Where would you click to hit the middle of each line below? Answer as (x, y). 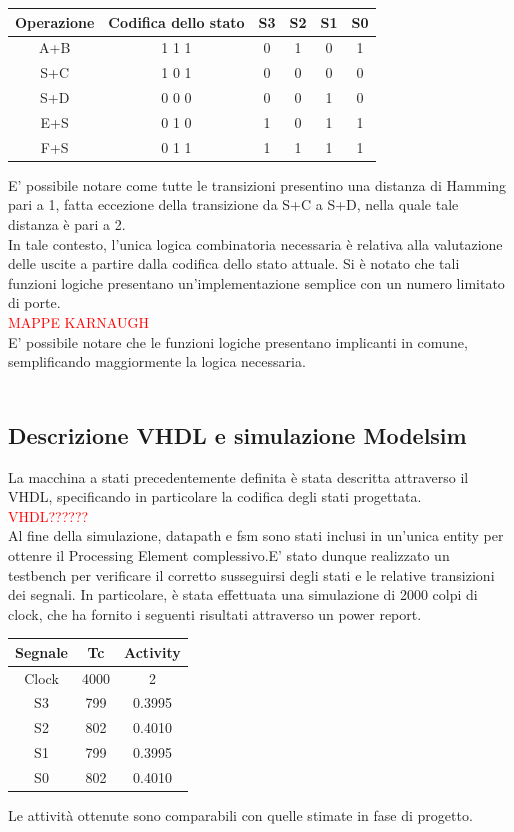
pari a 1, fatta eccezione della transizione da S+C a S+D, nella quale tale (233, 204)
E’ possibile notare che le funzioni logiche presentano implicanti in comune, (238, 341)
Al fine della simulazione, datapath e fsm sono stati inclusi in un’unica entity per (256, 535)
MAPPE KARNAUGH (78, 321)
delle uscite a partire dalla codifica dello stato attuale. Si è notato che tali (234, 263)
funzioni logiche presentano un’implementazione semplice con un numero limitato (256, 282)
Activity (152, 651)
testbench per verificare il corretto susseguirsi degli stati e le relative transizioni (251, 574)
